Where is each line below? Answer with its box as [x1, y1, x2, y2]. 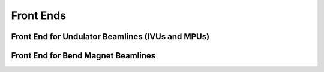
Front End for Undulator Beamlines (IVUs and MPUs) [11, 32, 210, 42]
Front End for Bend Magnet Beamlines [11, 51, 156, 61]
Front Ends [11, 9, 66, 22]
